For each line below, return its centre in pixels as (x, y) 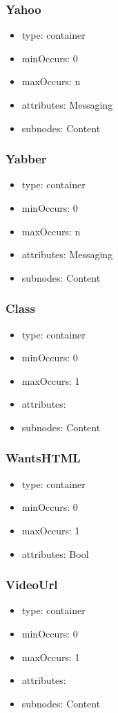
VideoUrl (32, 585)
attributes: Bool (55, 553)
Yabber (26, 159)
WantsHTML (43, 458)
